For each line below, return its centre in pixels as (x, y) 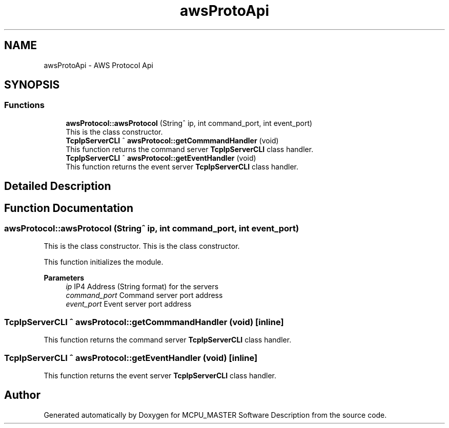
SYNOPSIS (32, 85)
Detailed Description (58, 186)
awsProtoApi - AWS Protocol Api (98, 65)
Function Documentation (69, 208)
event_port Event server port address (129, 304)
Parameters (64, 278)
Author (22, 395)
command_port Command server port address (144, 295)
